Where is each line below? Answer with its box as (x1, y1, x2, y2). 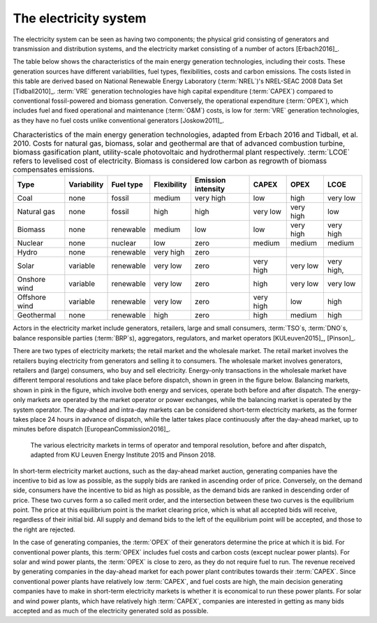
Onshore (17, 275, 46, 285)
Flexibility (154, 180, 188, 189)
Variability (68, 180, 104, 189)
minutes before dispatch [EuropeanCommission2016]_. (13, 425, 171, 434)
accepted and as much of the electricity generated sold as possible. (13, 606, 209, 615)
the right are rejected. (13, 525, 76, 534)
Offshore (17, 292, 47, 302)
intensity (194, 184, 226, 194)
